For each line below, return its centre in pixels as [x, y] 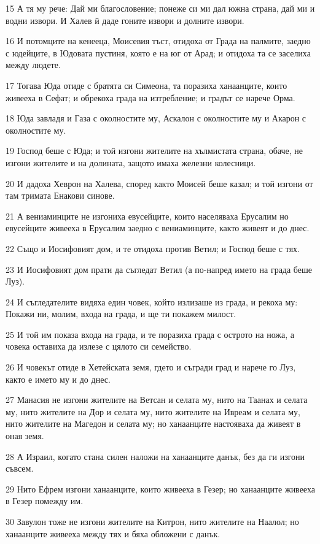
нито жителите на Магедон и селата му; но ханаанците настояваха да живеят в [153, 423]
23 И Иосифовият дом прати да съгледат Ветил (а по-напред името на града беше [159, 269]
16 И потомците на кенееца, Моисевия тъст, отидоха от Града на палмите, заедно [158, 41]
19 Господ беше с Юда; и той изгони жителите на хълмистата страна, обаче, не [154, 151]
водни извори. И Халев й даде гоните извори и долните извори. [125, 20]
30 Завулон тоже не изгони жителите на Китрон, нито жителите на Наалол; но [152, 521]
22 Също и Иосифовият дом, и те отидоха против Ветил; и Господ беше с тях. [153, 248]
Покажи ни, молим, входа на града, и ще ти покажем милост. [121, 314]
